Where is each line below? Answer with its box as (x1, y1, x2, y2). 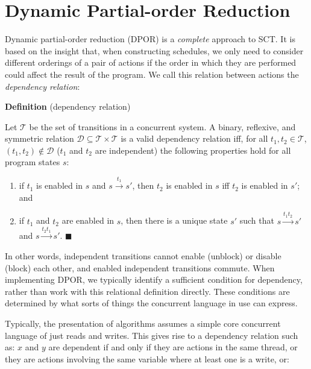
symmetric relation (5, 132, 74, 145)
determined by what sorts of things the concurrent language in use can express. (5, 297, 298, 309)
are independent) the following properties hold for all (95, 143, 291, 156)
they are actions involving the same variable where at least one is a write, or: (5, 352, 289, 365)
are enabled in (61, 214, 115, 227)
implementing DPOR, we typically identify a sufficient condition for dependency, (5, 273, 303, 286)
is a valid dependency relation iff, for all (121, 132, 268, 145)
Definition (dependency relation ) (5, 100, 131, 113)
